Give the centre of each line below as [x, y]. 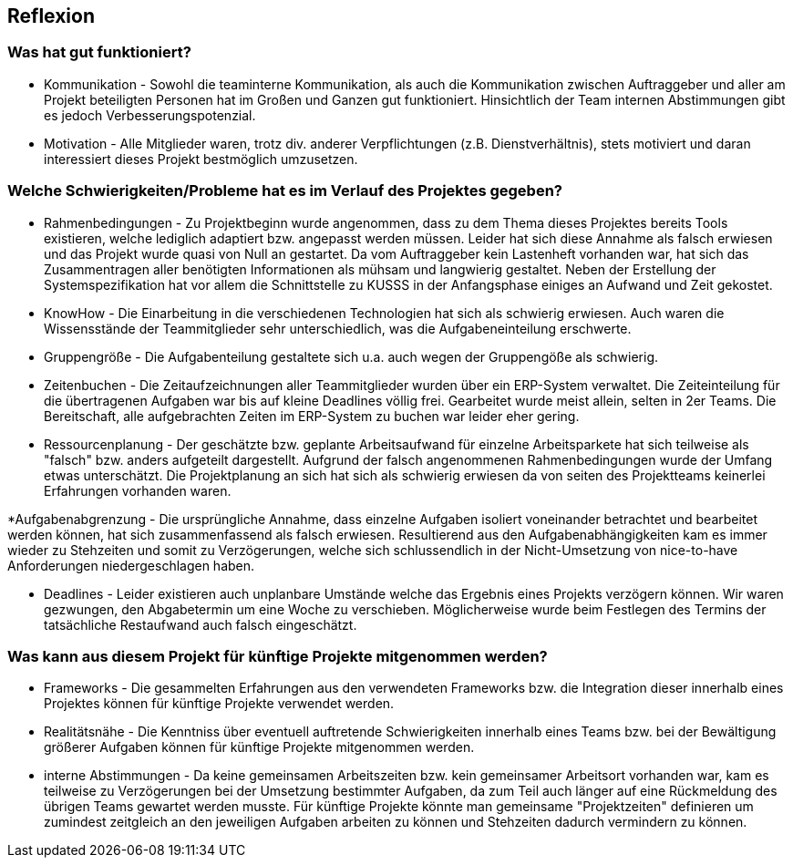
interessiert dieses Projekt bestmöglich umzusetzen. [201, 159]
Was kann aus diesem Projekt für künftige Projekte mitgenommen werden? [278, 656]
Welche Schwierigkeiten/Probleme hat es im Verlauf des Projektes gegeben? [285, 191]
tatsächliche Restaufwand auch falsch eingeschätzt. [201, 624]
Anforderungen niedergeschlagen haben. [131, 565]
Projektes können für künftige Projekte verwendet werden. [219, 704]
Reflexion [51, 16]
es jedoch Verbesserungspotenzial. [150, 115]
